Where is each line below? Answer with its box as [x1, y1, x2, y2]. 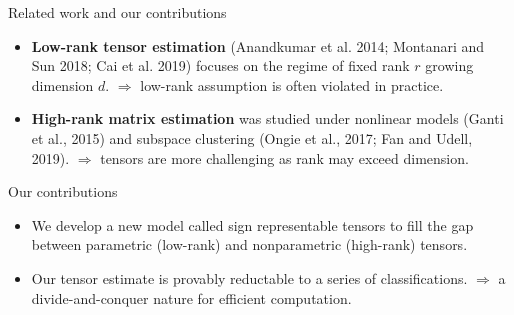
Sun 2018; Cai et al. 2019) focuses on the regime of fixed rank [31, 55, 410, 76]
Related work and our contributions [8, 2, 227, 22]
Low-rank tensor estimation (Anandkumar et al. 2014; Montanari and [31, 35, 485, 56]
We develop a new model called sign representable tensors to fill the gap [31, 214, 474, 235]
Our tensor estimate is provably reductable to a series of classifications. [31, 267, 468, 288]
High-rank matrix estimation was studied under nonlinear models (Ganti [31, 108, 504, 129]
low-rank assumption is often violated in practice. [140, 74, 444, 95]
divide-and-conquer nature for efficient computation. [31, 287, 352, 308]
